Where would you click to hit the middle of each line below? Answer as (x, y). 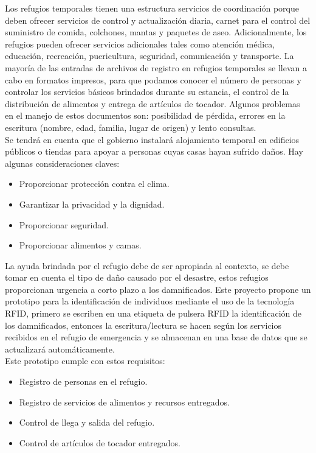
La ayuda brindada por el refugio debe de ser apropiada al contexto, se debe (147, 265)
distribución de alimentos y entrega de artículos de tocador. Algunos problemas (153, 103)
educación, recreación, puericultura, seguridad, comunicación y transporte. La (149, 56)
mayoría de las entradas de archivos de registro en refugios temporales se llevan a (156, 67)
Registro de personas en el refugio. (83, 381)
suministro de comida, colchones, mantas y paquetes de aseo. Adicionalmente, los (156, 32)
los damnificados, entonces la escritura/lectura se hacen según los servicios (143, 325)
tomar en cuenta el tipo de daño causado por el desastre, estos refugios (137, 277)
